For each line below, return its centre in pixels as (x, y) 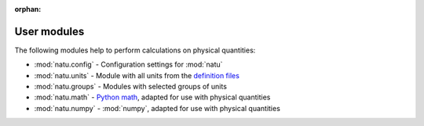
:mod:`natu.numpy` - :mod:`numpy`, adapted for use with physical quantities (157, 108)
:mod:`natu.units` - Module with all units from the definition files (137, 75)
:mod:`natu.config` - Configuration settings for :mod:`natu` (128, 65)
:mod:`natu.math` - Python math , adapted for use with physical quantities (152, 97)
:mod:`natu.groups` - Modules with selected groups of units (131, 87)
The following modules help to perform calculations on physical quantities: (135, 50)
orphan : (28, 9)
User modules (49, 31)
